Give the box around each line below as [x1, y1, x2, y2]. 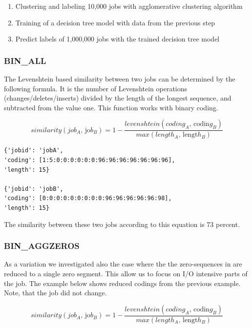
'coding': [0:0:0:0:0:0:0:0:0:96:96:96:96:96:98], [4, 195, 172, 202]
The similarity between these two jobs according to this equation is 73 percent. [4, 219, 240, 229]
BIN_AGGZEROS [4, 240, 80, 252]
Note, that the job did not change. [4, 287, 107, 298]
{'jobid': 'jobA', [4, 147, 63, 154]
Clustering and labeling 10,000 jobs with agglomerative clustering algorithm [15, 1, 243, 11]
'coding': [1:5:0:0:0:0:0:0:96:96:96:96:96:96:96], [4, 157, 175, 164]
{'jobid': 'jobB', [4, 185, 63, 192]
